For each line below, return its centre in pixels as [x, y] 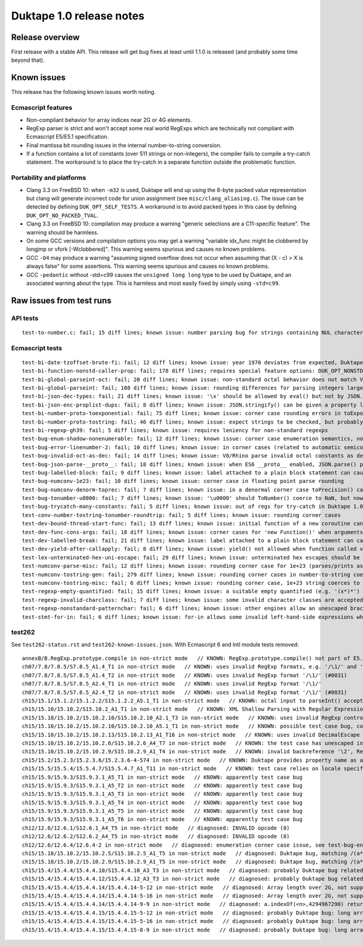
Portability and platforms [49, 178]
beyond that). [28, 60]
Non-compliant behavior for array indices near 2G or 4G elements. [109, 120]
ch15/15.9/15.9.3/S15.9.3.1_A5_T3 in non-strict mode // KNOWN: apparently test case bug [162, 794]
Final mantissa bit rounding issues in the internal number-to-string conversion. [124, 145]
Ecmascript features [42, 108]
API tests [25, 318]
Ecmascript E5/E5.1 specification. [67, 137]
